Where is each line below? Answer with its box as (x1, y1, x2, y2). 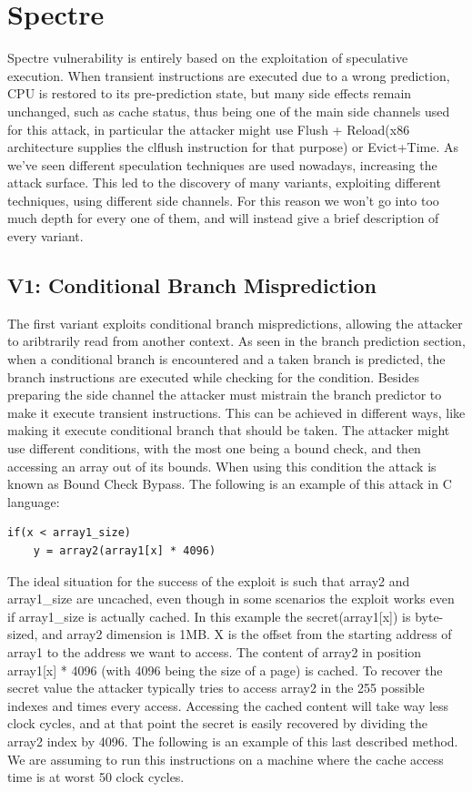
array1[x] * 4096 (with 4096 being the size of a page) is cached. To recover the (7, 660, 443, 679)
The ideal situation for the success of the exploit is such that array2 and (7, 571, 410, 590)
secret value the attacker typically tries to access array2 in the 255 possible (7, 678, 425, 697)
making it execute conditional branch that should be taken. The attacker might (7, 421, 450, 440)
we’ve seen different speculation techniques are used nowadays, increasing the (7, 155, 437, 174)
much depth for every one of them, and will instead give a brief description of (7, 208, 439, 228)
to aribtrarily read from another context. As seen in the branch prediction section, (7, 331, 466, 350)
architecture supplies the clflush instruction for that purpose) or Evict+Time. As (7, 137, 458, 157)
